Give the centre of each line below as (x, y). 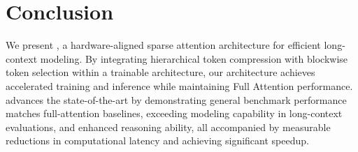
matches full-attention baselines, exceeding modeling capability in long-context (174, 113)
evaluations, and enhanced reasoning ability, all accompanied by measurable (168, 127)
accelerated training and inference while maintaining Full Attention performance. (179, 85)
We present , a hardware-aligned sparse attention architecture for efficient (163, 45)
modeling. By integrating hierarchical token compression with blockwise (194, 58)
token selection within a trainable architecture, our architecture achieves (160, 72)
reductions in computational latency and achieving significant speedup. (157, 140)
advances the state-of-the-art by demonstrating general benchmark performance (176, 99)
